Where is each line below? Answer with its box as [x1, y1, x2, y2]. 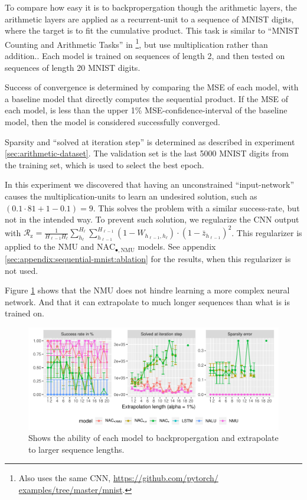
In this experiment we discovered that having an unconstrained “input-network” [5, 178, 295, 191]
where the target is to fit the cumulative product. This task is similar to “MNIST [5, 24, 299, 37]
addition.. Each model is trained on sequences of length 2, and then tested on [5, 50, 285, 62]
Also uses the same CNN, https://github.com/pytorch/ [18, 472, 218, 484]
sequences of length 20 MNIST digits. [5, 61, 141, 73]
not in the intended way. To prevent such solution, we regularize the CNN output [5, 213, 299, 226]
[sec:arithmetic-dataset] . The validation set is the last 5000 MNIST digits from [5, 147, 289, 159]
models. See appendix [138, 240, 216, 253]
